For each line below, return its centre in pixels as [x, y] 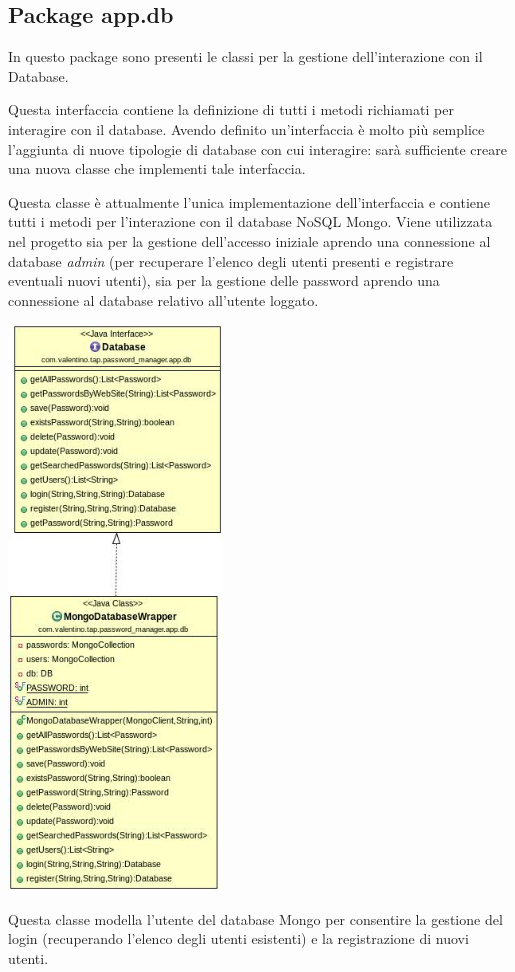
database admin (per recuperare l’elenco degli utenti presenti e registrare [231, 260]
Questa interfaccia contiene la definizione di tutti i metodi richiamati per [231, 109]
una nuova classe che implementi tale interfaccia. [157, 168]
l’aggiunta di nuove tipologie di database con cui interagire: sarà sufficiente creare [257, 148]
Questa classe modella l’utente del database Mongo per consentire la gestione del [255, 918]
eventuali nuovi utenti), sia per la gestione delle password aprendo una [224, 280]
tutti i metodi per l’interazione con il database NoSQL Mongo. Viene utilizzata [250, 221]
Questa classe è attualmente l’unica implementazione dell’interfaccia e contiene [249, 201]
